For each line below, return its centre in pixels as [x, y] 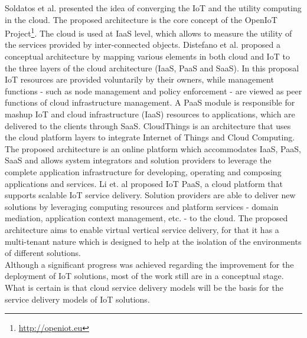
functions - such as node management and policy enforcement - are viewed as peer [153, 91]
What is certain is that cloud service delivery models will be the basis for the [144, 287]
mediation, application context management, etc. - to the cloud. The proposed [146, 218]
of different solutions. [43, 253]
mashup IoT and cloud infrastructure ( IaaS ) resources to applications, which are [150, 114]
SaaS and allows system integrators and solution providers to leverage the [138, 160]
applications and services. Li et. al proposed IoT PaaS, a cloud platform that [144, 183]
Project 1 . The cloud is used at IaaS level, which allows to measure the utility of [148, 32]
